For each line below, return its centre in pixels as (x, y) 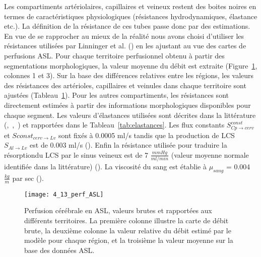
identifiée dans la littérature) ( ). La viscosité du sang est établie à (105, 167)
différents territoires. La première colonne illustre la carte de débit (126, 220)
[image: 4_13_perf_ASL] (64, 194)
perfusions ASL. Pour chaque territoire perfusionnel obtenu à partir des (114, 55)
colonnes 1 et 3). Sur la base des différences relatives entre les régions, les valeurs (129, 75)
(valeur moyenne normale (210, 154)
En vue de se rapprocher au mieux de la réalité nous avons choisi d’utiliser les (124, 36)
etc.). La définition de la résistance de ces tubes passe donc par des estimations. (127, 26)
